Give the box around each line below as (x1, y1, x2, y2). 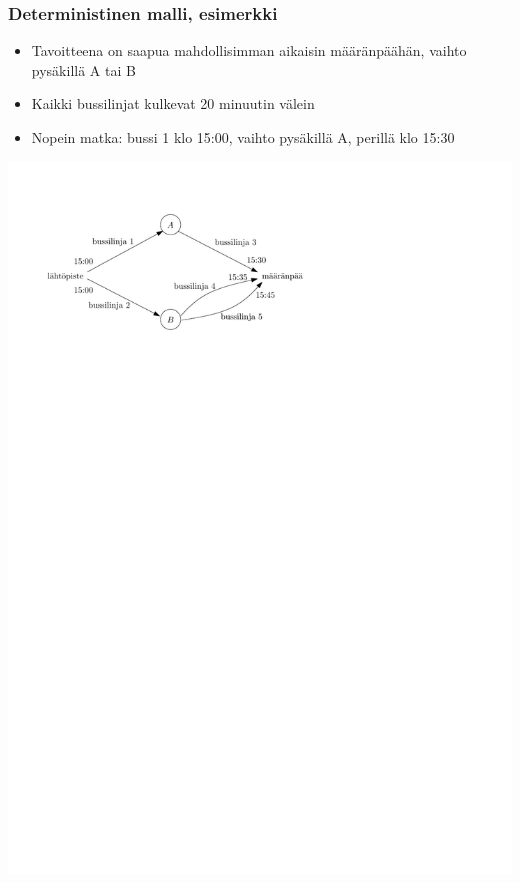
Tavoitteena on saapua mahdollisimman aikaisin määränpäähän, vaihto (31, 40, 467, 61)
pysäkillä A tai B (31, 59, 136, 80)
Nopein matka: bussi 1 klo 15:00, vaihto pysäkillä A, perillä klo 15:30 (31, 127, 455, 147)
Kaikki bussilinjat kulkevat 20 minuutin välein (31, 93, 315, 114)
